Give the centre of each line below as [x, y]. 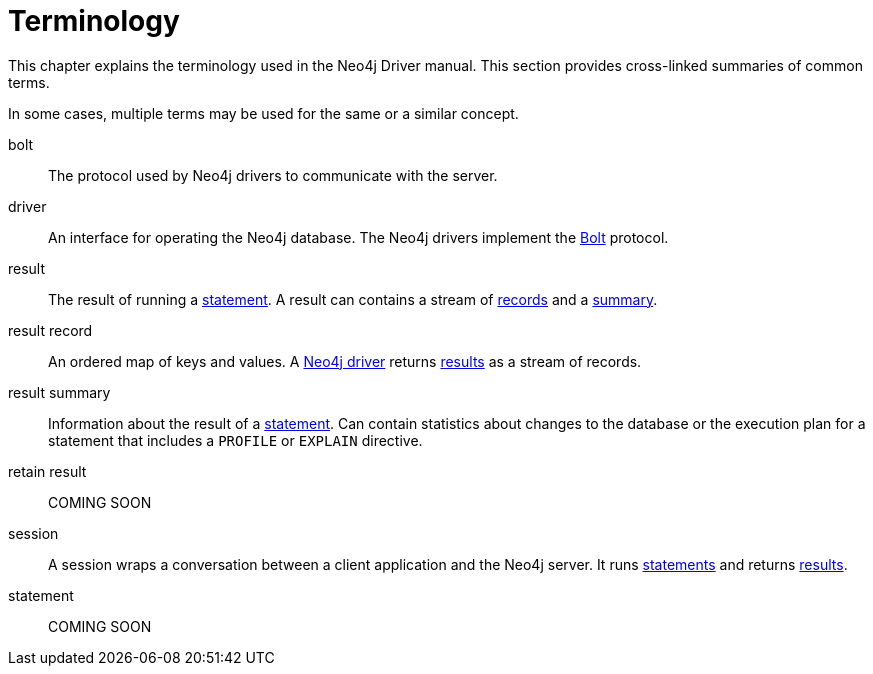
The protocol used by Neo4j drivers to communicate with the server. [273, 175]
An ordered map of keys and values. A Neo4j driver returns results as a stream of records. [345, 361]
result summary [59, 392]
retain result [47, 471]
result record [50, 330]
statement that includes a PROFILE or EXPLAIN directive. [235, 440]
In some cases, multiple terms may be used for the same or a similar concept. [263, 113]
